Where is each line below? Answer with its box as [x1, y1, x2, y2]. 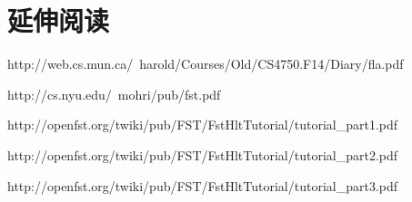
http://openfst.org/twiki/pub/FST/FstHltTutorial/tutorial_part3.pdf [7, 176, 398, 195]
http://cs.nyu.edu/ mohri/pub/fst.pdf [7, 84, 221, 103]
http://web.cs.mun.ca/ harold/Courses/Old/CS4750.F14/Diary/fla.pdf [7, 54, 404, 73]
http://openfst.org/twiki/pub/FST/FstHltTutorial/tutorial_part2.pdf [7, 145, 398, 164]
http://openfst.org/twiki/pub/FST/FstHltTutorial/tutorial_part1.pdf [7, 115, 398, 134]
